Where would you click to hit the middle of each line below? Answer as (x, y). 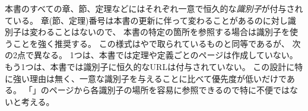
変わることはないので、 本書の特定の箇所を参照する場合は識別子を (160, 32)
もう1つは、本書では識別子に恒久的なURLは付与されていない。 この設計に (150, 66)
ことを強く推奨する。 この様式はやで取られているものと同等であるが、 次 (157, 43)
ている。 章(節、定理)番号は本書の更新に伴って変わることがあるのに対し (146, 20)
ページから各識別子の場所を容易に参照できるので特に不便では (169, 90)
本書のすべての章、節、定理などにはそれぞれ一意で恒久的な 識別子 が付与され (154, 8)
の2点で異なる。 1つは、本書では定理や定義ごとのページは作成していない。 (151, 55)
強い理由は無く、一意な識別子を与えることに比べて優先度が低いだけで (150, 78)
